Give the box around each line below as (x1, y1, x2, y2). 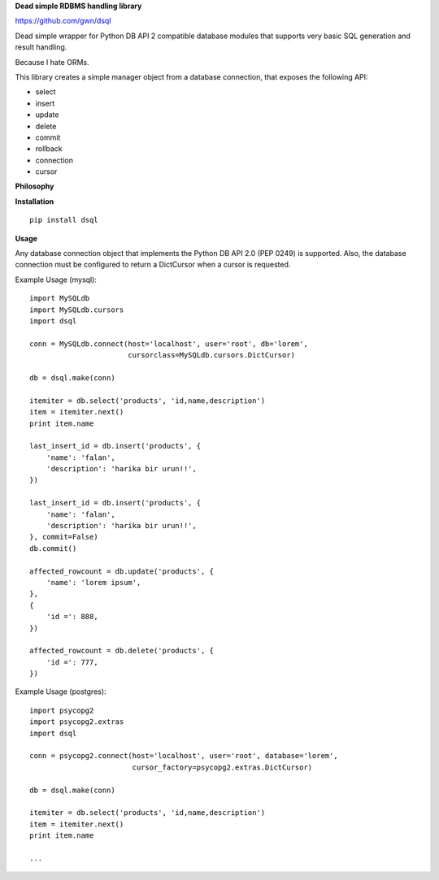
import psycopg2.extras (29, 717, 124, 726)
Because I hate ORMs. (15, 57, 89, 67)
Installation (15, 196, 54, 206)
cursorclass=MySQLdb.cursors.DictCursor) (127, 350, 296, 360)
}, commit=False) (29, 532, 98, 542)
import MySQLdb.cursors (29, 305, 124, 314)
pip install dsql (29, 215, 98, 225)
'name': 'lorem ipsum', (46, 578, 141, 587)
